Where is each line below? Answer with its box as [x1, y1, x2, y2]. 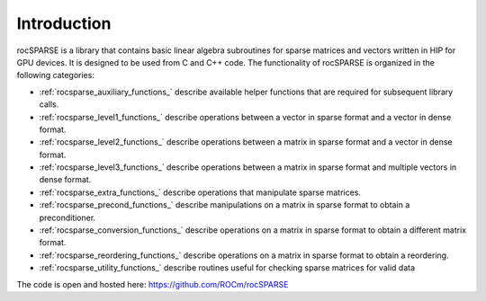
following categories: [16, 70, 94, 81]
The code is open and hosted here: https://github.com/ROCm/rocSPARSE [16, 279, 289, 289]
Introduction [16, 13, 112, 33]
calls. [39, 99, 59, 110]
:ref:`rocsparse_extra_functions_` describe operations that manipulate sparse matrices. [39, 187, 362, 198]
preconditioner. [39, 212, 96, 223]
